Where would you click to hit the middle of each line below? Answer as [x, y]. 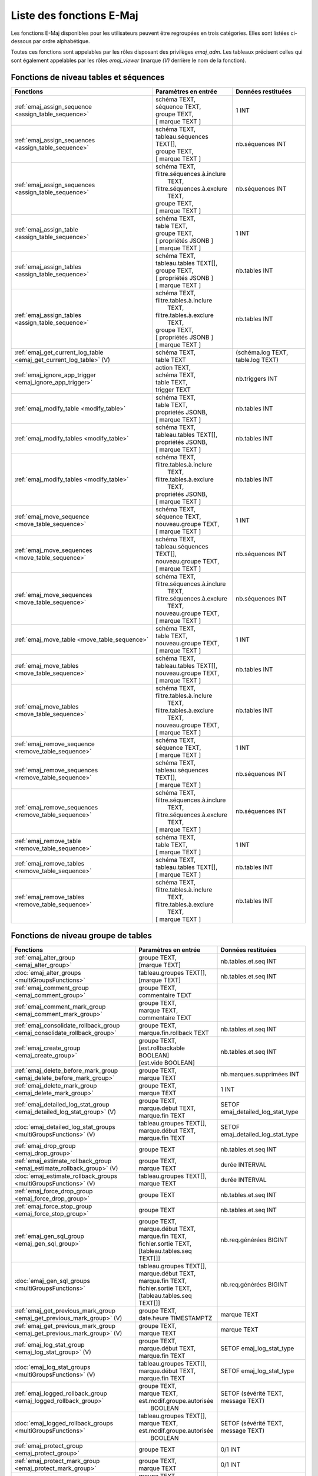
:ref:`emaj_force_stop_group [53, 1206]
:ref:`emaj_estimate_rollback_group [63, 1161]
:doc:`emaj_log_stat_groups [52, 1367]
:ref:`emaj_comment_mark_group [60, 1007]
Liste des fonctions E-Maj [74, 15]
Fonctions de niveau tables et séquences [88, 77]
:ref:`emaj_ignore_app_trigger [55, 375]
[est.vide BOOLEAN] [167, 1063]
